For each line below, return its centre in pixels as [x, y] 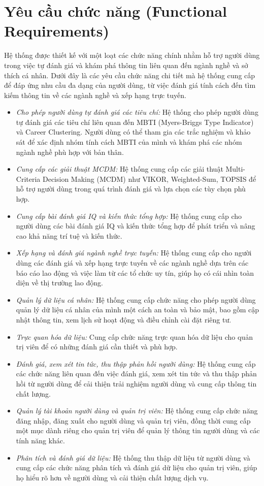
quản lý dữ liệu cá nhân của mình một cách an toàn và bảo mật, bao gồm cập [138, 310]
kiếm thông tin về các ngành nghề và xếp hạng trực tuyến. [95, 95]
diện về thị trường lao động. [59, 283]
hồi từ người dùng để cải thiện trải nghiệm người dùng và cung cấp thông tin [136, 383]
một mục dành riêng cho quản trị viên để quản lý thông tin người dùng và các [138, 430]
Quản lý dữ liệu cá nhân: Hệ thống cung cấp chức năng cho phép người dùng [136, 299]
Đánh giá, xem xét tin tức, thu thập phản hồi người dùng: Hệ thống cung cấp [136, 363]
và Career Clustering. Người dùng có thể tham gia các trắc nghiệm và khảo [133, 132]
